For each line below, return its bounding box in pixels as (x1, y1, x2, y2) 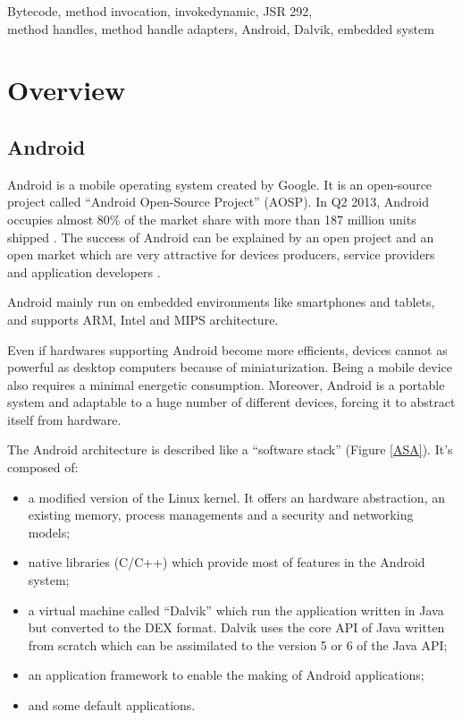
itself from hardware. (7, 410, 122, 428)
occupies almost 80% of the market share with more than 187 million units (7, 209, 416, 228)
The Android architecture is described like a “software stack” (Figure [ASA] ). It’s (7, 440, 453, 459)
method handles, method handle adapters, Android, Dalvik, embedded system (7, 19, 434, 38)
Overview (7, 72, 126, 108)
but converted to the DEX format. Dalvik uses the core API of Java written (28, 618, 445, 637)
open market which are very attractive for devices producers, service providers (7, 245, 435, 264)
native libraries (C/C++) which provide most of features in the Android (28, 553, 425, 572)
